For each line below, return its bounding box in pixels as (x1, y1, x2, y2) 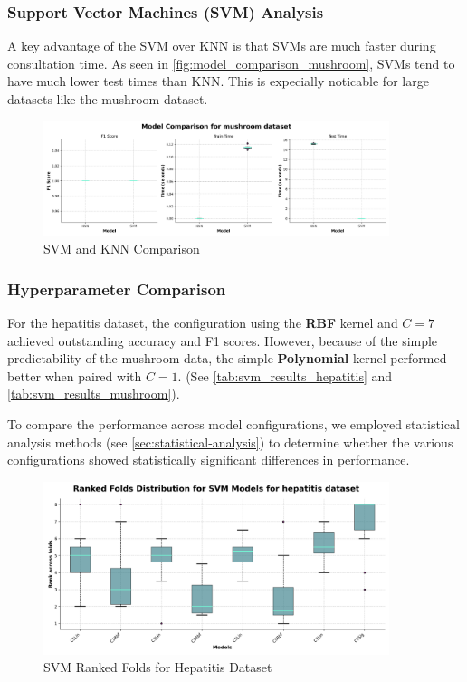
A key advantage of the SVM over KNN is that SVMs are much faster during (7, 36, 436, 55)
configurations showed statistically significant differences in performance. (7, 450, 410, 469)
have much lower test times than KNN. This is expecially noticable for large (7, 72, 429, 91)
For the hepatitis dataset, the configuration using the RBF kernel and (7, 313, 398, 332)
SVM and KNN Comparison (43, 239, 200, 258)
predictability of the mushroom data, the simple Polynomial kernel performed (7, 349, 447, 368)
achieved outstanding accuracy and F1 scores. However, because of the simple (7, 331, 438, 350)
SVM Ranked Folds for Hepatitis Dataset (43, 658, 272, 677)
